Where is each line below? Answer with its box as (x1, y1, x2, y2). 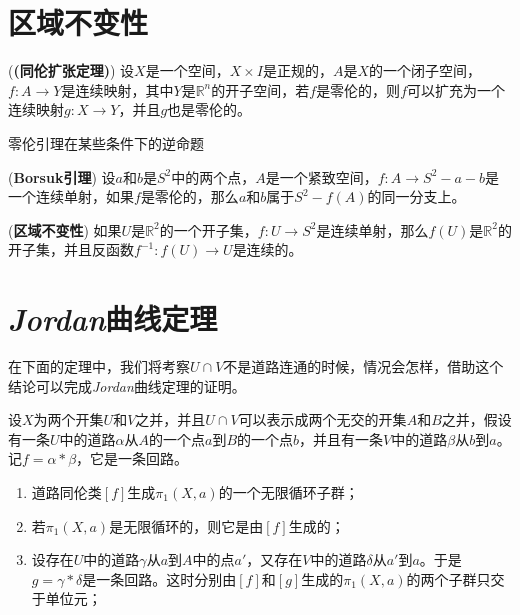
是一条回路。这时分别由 (82, 568, 237, 589)
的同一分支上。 (367, 186, 466, 207)
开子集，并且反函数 (8, 239, 134, 260)
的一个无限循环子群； (218, 481, 359, 502)
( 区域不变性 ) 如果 (8, 219, 122, 240)
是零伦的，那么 (140, 186, 239, 207)
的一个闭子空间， (369, 60, 482, 81)
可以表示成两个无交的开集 (238, 409, 407, 430)
